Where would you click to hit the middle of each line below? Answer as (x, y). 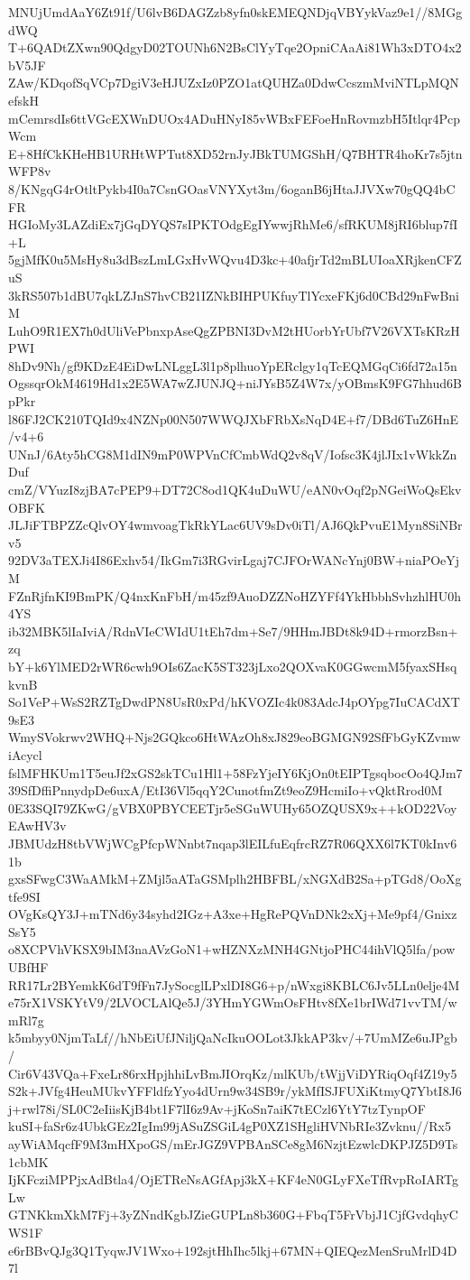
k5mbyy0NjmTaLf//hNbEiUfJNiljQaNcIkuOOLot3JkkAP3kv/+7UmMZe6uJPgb (233, 1038)
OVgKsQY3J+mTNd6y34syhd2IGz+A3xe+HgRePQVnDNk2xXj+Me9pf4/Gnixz (233, 914)
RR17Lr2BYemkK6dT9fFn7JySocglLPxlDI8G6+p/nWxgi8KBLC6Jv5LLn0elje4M (234, 984)
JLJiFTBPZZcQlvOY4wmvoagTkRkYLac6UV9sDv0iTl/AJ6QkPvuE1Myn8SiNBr (235, 525)
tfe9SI (24, 896)
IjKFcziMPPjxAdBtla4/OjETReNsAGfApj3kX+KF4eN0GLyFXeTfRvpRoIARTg (233, 1179)
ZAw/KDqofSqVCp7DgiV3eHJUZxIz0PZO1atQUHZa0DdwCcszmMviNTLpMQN (234, 83)
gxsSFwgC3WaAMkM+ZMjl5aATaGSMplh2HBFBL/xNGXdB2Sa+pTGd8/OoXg (235, 879)
